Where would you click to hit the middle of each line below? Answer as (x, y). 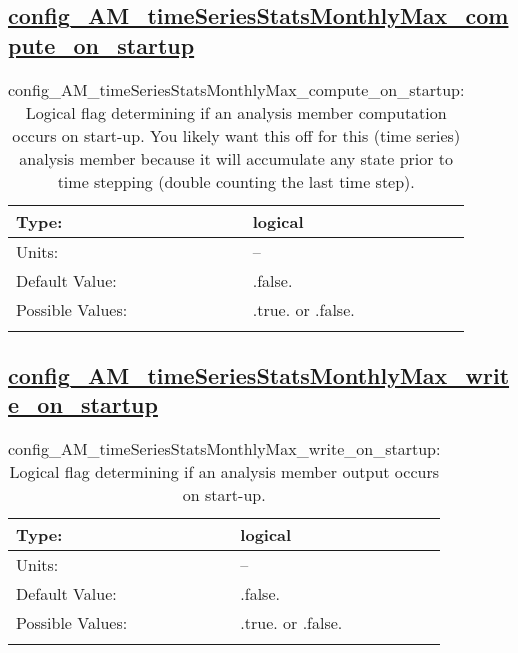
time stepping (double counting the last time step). (236, 181)
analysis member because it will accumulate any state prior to (236, 158)
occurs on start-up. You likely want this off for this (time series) (236, 135)
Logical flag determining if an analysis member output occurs (224, 472)
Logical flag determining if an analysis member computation (236, 112)
